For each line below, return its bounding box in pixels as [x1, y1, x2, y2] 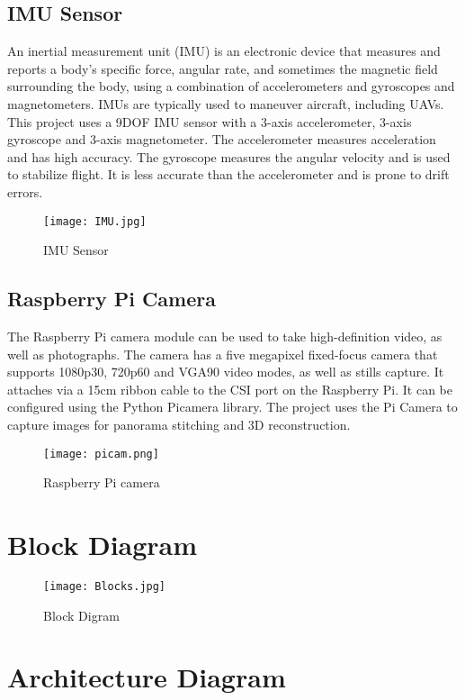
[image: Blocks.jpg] [43, 579, 166, 593]
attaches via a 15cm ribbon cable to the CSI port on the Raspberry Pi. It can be [7, 379, 452, 398]
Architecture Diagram [7, 659, 286, 695]
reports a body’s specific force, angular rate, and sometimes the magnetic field [7, 59, 438, 77]
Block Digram [43, 605, 120, 624]
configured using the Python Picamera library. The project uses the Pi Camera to [7, 397, 458, 416]
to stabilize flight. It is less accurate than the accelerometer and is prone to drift [7, 165, 450, 184]
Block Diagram [7, 526, 198, 562]
